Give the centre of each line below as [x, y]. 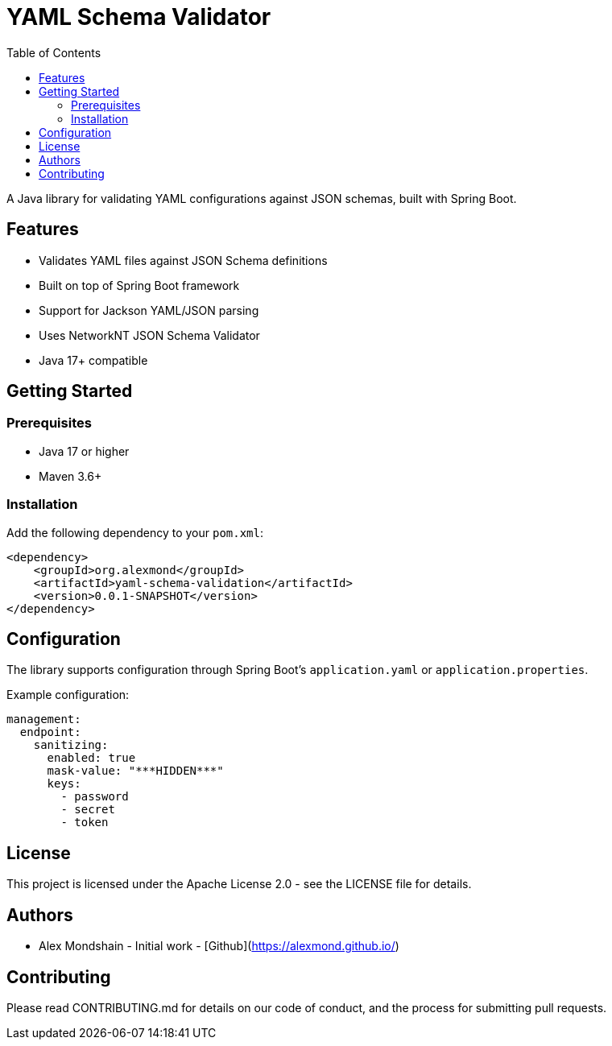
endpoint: [50, 732]
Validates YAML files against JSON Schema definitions [183, 260]
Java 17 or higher [84, 451]
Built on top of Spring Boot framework [139, 285]
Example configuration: [68, 695]
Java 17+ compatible [93, 360]
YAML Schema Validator [139, 17]
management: [44, 719]
